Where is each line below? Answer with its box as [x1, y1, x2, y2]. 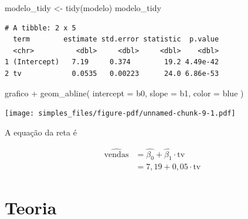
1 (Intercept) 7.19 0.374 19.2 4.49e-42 [5, 58, 219, 67]
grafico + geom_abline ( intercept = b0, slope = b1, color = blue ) [5, 86, 244, 99]
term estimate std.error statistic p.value [13, 35, 219, 44]
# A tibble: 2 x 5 [5, 23, 76, 32]
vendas [104, 150, 129, 159]
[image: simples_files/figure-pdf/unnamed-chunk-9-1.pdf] [5, 109, 236, 118]
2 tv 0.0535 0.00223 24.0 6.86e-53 [5, 69, 219, 78]
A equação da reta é [5, 126, 77, 138]
